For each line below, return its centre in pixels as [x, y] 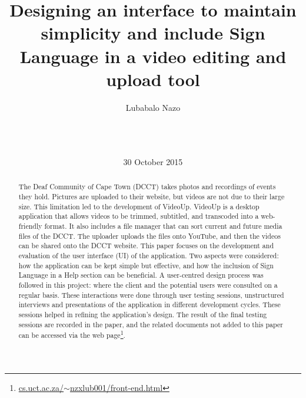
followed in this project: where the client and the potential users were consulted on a [148, 285]
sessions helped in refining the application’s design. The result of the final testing [143, 314]
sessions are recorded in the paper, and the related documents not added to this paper [151, 324]
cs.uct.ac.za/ [41, 387]
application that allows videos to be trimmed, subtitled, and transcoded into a [139, 216]
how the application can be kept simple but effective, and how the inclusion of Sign [146, 265]
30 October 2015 [153, 162]
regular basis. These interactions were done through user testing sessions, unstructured [151, 295]
